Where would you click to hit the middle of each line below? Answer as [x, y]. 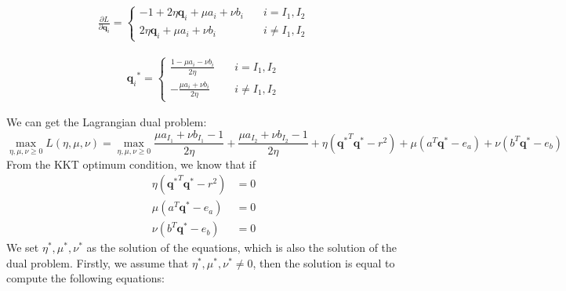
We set [23, 247]
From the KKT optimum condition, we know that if [131, 164]
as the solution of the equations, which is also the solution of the [242, 247]
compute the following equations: [85, 278]
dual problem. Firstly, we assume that [98, 262]
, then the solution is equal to [324, 262]
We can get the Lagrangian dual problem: [107, 122]
